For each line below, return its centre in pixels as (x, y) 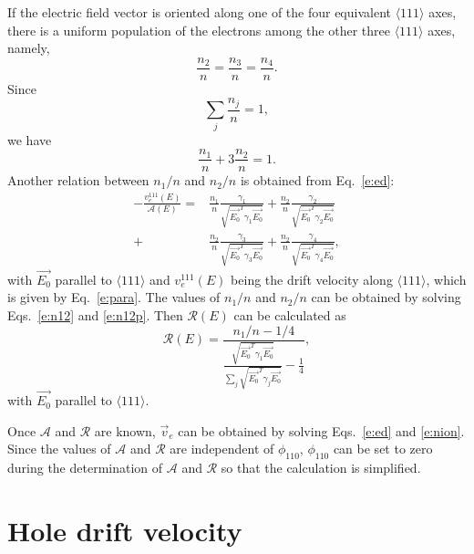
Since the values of (59, 449)
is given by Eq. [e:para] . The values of (114, 297)
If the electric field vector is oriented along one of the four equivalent (199, 12)
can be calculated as (290, 314)
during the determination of (85, 468)
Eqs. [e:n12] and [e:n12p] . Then (95, 314)
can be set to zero (383, 449)
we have (30, 139)
